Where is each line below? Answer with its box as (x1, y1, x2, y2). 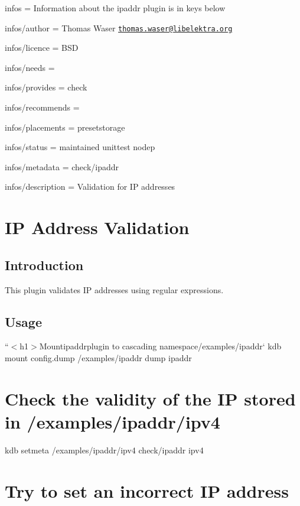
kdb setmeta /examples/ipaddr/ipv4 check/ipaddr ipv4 (5, 443, 204, 456)
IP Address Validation (5, 215, 190, 239)
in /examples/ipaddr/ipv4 (5, 409, 220, 433)
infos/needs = (5, 61, 55, 73)
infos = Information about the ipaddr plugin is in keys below (5, 2, 226, 14)
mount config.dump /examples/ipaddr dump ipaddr (5, 351, 192, 364)
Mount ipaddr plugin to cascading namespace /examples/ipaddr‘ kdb (39, 340, 282, 352)
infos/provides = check (5, 81, 87, 93)
